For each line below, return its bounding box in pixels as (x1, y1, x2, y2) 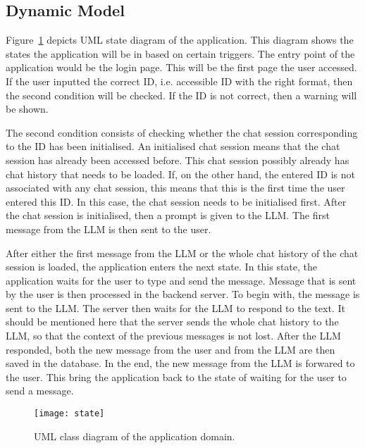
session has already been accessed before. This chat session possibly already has (6, 152, 349, 167)
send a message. (6, 383, 74, 398)
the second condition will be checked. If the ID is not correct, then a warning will (6, 87, 357, 102)
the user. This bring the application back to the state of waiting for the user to (6, 369, 347, 384)
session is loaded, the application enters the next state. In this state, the (6, 259, 318, 274)
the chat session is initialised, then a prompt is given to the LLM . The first (6, 208, 330, 223)
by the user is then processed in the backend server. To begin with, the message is (6, 287, 360, 301)
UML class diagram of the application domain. (34, 428, 235, 443)
